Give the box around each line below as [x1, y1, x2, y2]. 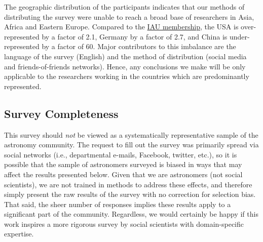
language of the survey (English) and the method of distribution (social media [4, 51, 247, 61]
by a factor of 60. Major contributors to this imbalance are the [42, 41, 236, 52]
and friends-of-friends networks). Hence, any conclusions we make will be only [4, 61, 246, 71]
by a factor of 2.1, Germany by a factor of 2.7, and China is [42, 31, 228, 42]
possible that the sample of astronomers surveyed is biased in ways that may [4, 159, 242, 170]
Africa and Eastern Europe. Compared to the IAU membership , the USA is [4, 21, 239, 32]
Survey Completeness [4, 105, 119, 121]
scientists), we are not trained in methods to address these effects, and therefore [4, 179, 252, 189]
